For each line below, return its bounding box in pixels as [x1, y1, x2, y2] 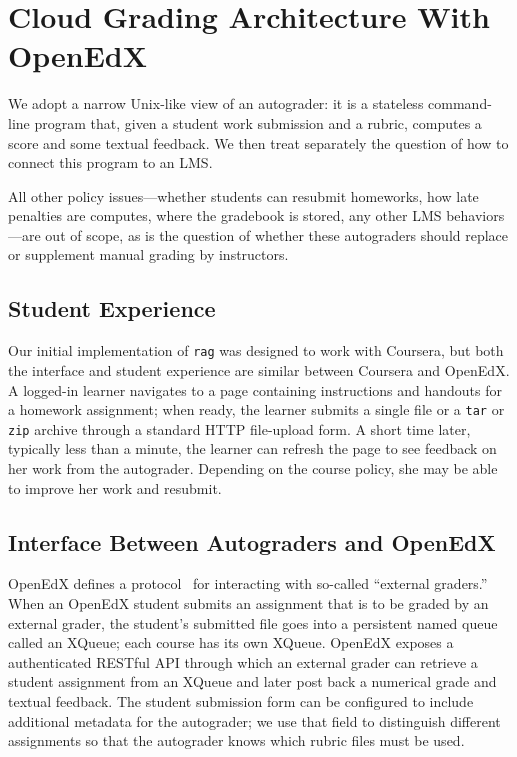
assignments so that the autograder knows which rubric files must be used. [8, 730, 465, 751]
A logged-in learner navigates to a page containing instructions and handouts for [8, 379, 503, 400]
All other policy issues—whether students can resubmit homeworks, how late [8, 185, 479, 206]
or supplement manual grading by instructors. [8, 244, 289, 265]
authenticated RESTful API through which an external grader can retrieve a [8, 651, 478, 672]
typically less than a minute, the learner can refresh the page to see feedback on [8, 438, 497, 459]
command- [428, 93, 492, 114]
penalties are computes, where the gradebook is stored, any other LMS [8, 205, 442, 226]
